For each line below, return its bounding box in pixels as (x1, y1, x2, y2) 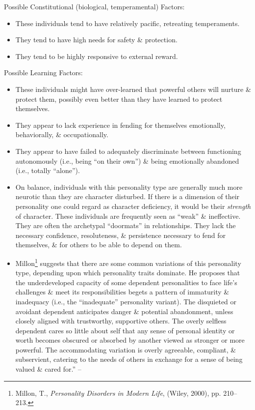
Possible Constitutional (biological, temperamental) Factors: (4, 1, 185, 11)
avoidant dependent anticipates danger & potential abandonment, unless (15, 306, 233, 316)
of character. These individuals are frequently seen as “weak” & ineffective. (15, 210, 241, 221)
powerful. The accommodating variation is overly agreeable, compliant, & (15, 344, 236, 354)
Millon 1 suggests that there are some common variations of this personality (15, 256, 241, 268)
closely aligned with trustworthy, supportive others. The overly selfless (15, 316, 227, 326)
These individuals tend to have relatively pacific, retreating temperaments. (15, 18, 240, 28)
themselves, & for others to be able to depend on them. (15, 239, 182, 250)
